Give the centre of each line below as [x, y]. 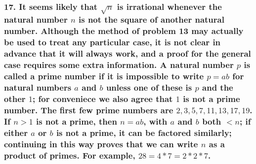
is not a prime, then [77, 121]
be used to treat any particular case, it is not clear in [112, 42]
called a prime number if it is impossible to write [104, 76]
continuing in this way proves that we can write [101, 144]
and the [218, 87]
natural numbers [38, 87]
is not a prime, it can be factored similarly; [144, 132]
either [16, 132]
